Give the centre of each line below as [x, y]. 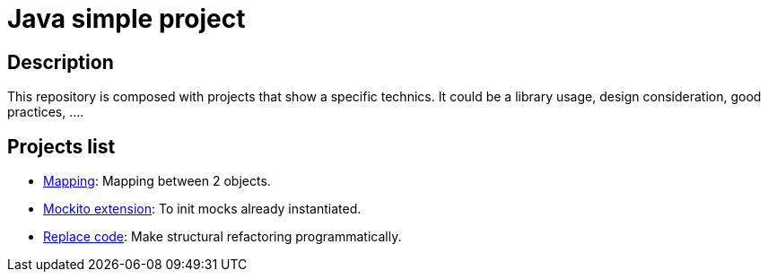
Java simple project [127, 19]
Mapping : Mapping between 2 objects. [157, 181]
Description [61, 62]
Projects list [61, 146]
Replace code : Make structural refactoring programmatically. [223, 237]
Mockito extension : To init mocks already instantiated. [202, 209]
